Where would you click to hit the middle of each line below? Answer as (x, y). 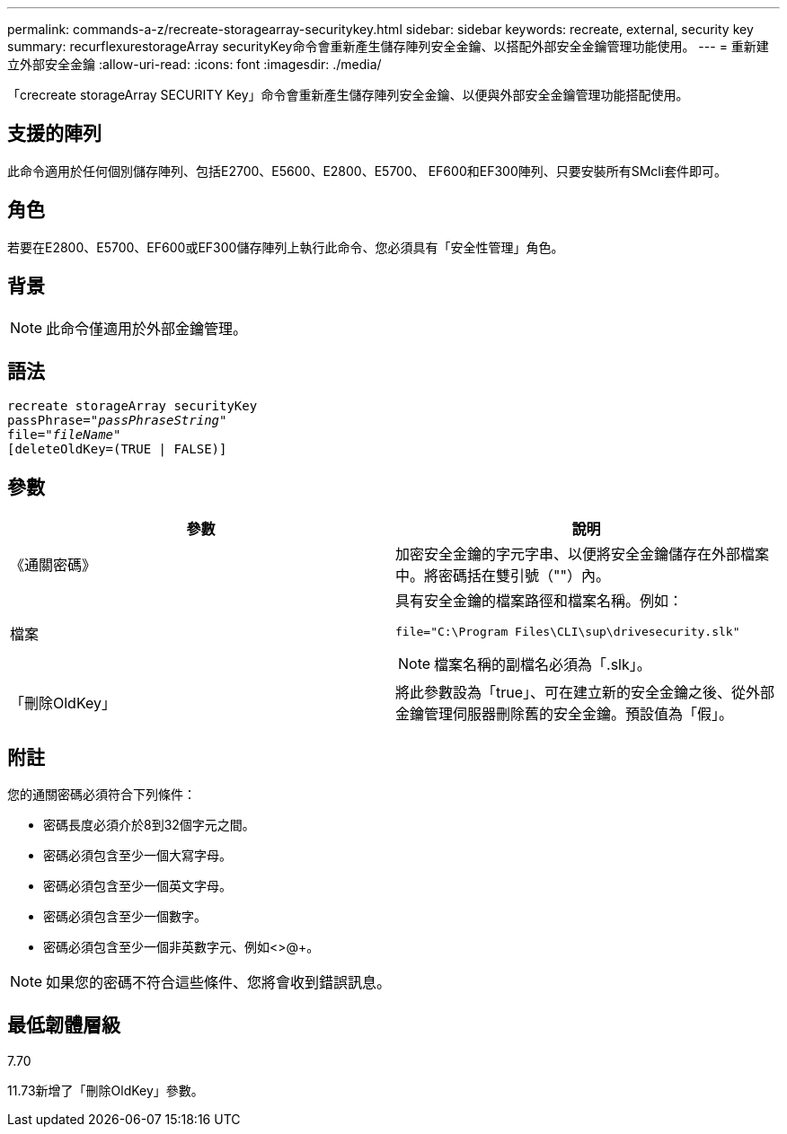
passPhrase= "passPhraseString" (117, 421)
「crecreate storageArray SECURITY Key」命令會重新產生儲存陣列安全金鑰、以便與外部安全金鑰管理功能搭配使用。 (348, 95)
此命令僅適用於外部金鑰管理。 (147, 328)
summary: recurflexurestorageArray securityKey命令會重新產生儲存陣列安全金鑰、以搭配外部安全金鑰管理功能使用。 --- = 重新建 (388, 46)
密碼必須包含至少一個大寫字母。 (137, 856)
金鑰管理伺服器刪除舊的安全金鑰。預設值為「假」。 (565, 714)
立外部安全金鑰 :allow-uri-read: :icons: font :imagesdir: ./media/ (195, 64)
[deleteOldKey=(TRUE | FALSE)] (117, 449)
